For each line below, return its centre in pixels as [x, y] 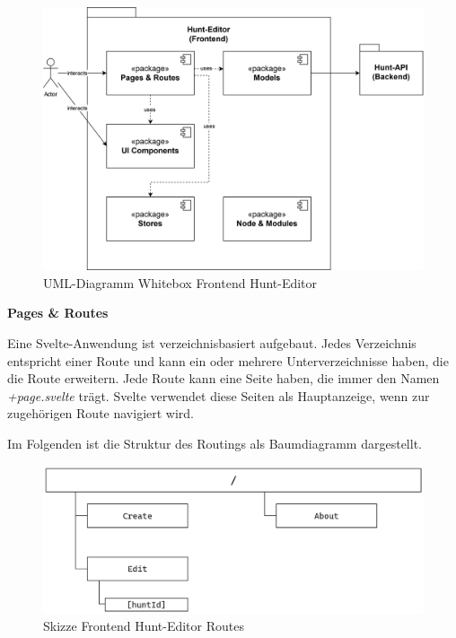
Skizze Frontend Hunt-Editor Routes [144, 626]
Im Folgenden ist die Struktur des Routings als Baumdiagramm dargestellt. [215, 443]
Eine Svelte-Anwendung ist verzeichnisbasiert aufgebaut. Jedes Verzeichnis [212, 342]
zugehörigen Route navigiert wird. [101, 413]
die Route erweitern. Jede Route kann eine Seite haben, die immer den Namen [224, 378]
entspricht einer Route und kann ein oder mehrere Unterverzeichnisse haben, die [228, 360]
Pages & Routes [58, 313]
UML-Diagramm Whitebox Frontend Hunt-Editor [180, 282]
